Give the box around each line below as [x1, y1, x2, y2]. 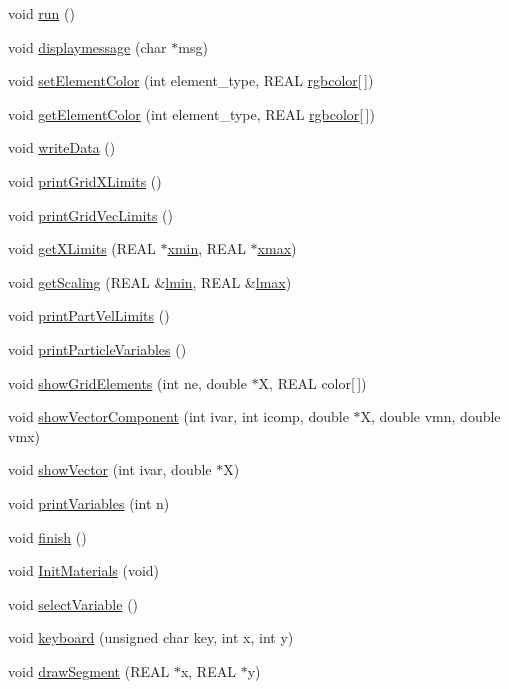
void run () [8, 3, 75, 23]
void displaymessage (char [8, 36, 167, 57]
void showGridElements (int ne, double [8, 372, 247, 393]
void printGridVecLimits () [8, 204, 173, 225]
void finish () [8, 526, 87, 547]
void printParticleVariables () [8, 338, 187, 359]
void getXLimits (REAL [8, 238, 156, 259]
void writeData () [8, 137, 116, 158]
